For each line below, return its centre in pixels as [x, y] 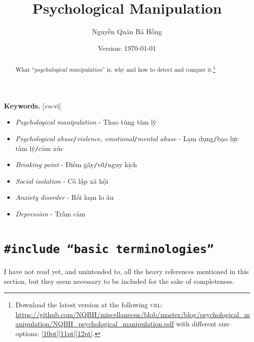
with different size [203, 324]
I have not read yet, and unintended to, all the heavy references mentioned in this [127, 271]
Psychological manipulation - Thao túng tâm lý [86, 122]
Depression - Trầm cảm [50, 214]
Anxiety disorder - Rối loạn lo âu [64, 197]
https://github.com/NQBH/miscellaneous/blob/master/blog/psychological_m [133, 314]
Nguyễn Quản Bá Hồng [127, 32]
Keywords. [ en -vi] [32, 105]
